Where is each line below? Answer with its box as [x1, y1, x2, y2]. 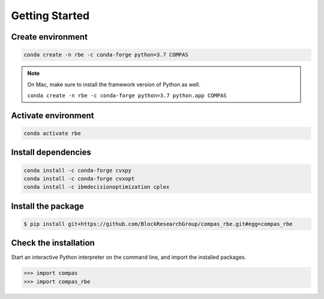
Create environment [11, 32, 88, 42]
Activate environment [11, 110, 94, 120]
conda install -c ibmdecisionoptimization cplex [23, 183, 170, 191]
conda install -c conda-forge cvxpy [23, 167, 132, 174]
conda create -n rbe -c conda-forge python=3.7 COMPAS [23, 52, 188, 58]
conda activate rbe [23, 129, 81, 137]
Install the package [11, 201, 84, 211]
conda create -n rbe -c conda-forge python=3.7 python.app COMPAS [27, 92, 227, 99]
